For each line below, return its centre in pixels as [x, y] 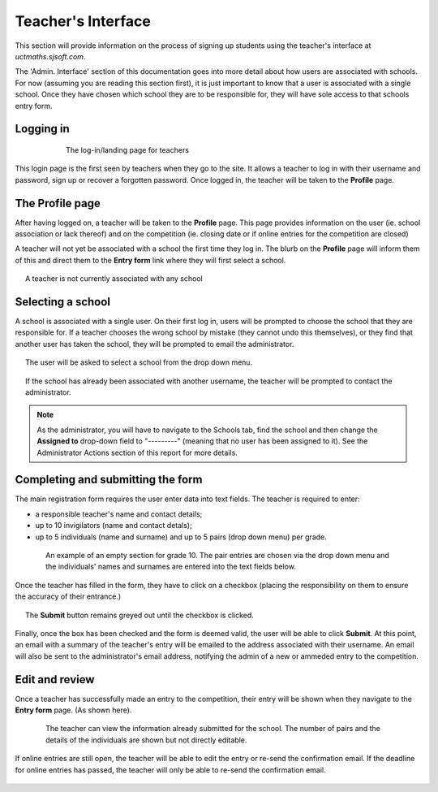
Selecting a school [63, 302]
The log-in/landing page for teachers [128, 149]
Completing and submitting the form [109, 480]
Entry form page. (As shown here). [73, 710]
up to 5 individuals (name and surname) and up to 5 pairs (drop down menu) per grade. [181, 537]
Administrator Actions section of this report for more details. [137, 452]
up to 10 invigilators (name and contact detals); [114, 526]
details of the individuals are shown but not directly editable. [146, 740]
